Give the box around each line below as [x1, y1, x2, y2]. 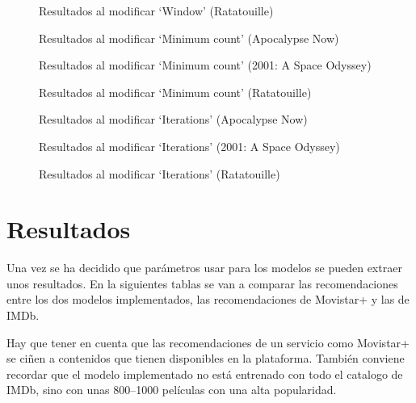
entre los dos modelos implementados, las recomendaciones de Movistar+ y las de [6, 291, 410, 308]
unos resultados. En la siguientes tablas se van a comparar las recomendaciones [6, 275, 398, 292]
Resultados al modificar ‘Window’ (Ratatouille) [39, 2, 274, 19]
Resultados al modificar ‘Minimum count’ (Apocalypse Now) [39, 29, 339, 46]
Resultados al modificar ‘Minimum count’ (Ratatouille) [39, 83, 312, 100]
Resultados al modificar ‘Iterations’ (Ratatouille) [39, 165, 280, 182]
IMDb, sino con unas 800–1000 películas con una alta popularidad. [6, 381, 337, 398]
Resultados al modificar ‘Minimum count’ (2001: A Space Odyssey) [39, 57, 372, 73]
